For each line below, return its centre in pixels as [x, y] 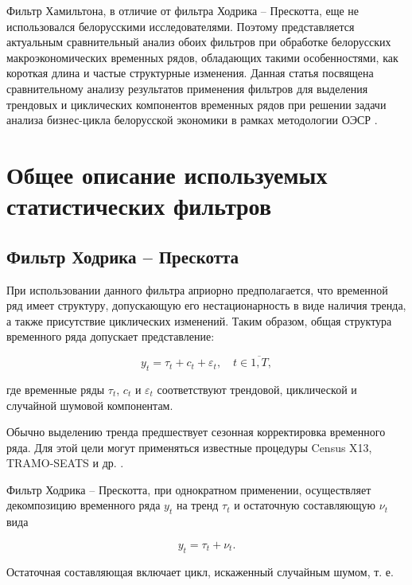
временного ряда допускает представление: [111, 336]
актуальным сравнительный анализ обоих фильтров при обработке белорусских [199, 42]
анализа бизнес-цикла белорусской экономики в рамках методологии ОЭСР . [192, 120]
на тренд [197, 505]
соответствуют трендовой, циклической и [257, 389]
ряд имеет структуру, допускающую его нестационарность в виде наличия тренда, [206, 305]
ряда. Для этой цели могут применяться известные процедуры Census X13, [189, 447]
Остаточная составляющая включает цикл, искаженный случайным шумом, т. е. [200, 571]
